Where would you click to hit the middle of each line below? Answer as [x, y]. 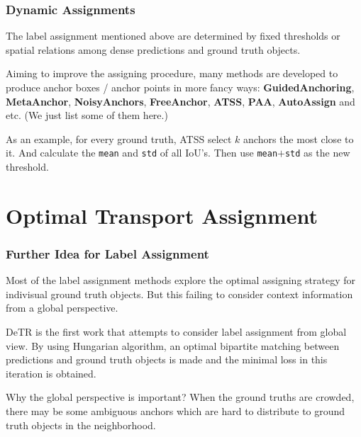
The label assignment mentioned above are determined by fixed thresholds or [173, 36]
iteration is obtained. [51, 373]
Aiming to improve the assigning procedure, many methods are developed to [172, 73]
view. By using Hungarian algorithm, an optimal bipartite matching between [173, 345]
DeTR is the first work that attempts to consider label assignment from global [176, 331]
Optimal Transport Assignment [162, 215]
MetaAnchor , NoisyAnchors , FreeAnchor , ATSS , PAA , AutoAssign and [180, 101]
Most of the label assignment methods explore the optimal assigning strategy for [180, 280]
